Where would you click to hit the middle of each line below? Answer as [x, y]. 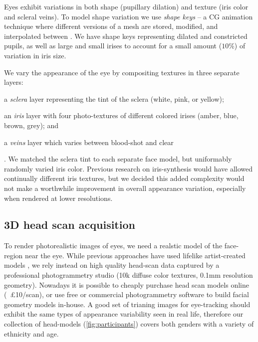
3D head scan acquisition [70, 225]
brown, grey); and [31, 125]
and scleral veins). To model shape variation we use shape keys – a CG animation [129, 16]
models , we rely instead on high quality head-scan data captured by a [112, 265]
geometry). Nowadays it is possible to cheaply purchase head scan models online [127, 284]
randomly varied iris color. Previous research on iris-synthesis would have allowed [129, 168]
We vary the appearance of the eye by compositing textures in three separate [122, 72]
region [13, 255]
